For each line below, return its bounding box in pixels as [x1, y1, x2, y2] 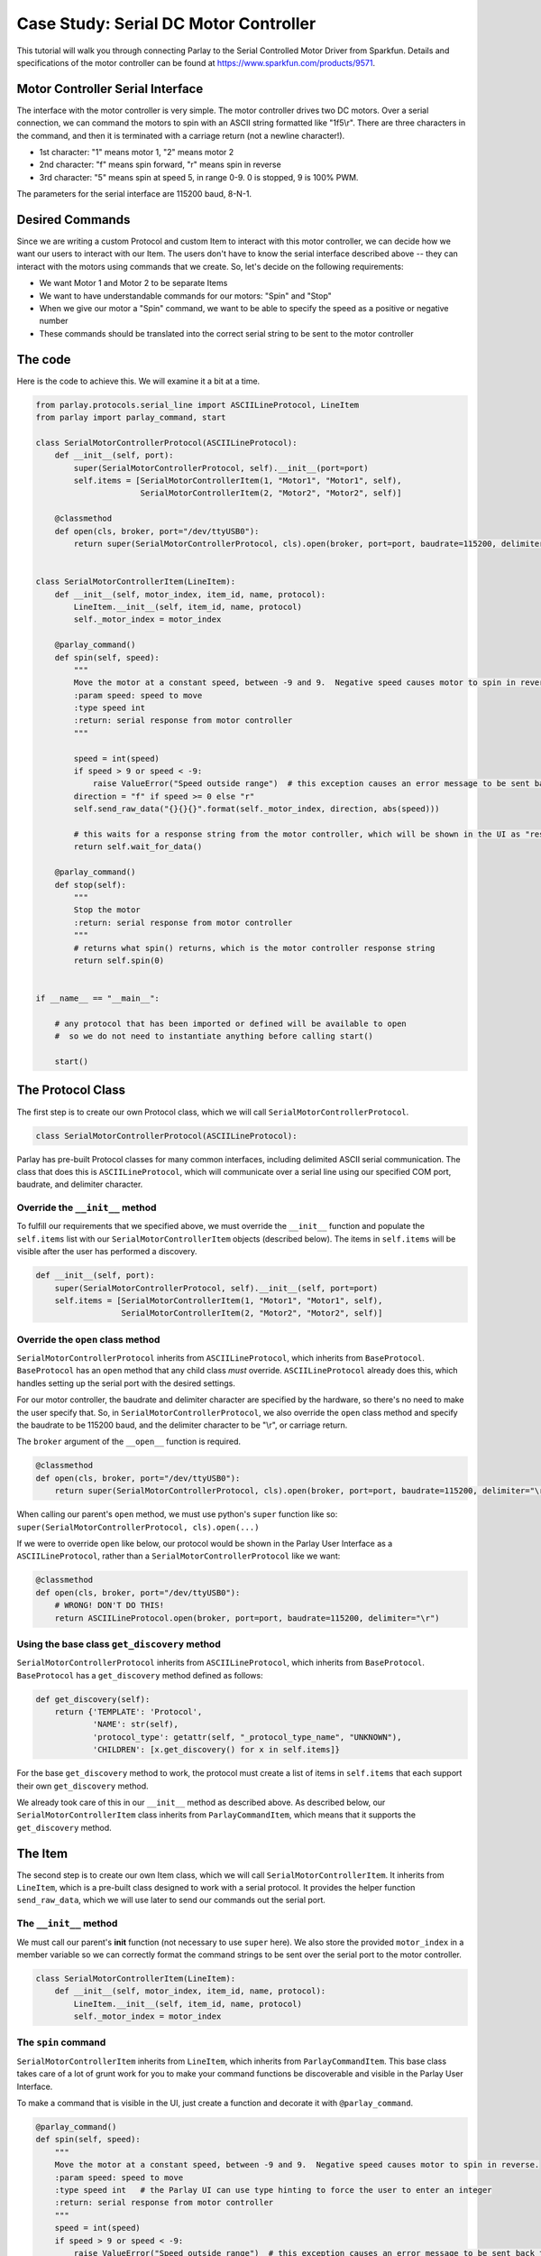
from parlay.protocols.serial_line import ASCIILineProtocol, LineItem [35, 400, 360, 410]
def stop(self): [54, 880, 126, 890]
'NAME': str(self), [92, 1719, 179, 1730]
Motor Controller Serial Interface [16, 81, 204, 97]
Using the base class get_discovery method [16, 1638, 221, 1650]
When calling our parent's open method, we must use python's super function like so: [16, 1509, 338, 1520]
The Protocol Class [16, 1083, 126, 1098]
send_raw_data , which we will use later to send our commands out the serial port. [16, 1895, 326, 1906]
